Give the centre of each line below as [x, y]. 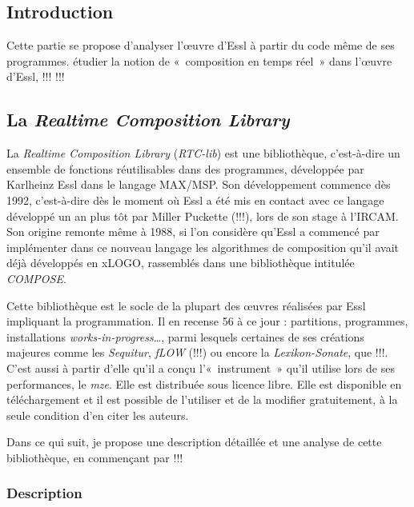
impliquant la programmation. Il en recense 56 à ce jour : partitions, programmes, [207, 321]
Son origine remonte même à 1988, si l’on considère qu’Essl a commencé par [193, 232]
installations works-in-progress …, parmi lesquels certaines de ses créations [185, 336]
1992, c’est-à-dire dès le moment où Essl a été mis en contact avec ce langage [195, 200]
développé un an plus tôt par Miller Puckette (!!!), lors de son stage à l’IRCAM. [203, 216]
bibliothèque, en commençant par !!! [95, 457]
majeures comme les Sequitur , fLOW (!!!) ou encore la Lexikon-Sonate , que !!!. [197, 352]
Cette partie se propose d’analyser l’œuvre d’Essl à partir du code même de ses [201, 45]
